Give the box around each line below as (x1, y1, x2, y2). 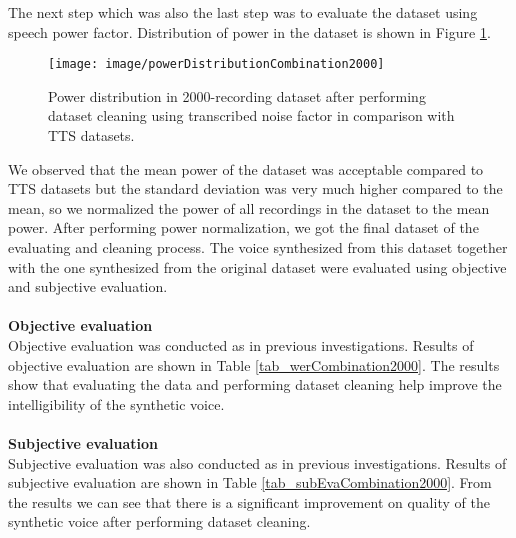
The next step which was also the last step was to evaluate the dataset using (8, 2, 478, 22)
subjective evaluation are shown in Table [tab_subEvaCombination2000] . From (8, 472, 492, 493)
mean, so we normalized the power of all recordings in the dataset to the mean (8, 197, 490, 218)
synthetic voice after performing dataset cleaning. (8, 511, 311, 532)
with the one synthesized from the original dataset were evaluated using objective (8, 256, 507, 277)
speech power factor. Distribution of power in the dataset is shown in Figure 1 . (8, 21, 491, 42)
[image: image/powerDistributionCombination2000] (48, 57, 385, 72)
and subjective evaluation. (8, 276, 168, 297)
